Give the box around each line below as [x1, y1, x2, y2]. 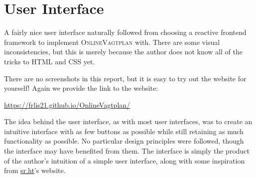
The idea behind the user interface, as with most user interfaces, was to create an [4, 116, 253, 127]
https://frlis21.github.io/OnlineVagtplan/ [4, 99, 130, 110]
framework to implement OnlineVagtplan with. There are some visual [4, 36, 220, 47]
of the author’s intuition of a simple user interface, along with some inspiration [4, 155, 245, 166]
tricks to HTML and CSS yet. [4, 56, 95, 66]
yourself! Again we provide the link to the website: [4, 83, 158, 93]
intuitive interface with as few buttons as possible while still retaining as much [4, 126, 244, 136]
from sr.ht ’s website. [4, 165, 66, 176]
